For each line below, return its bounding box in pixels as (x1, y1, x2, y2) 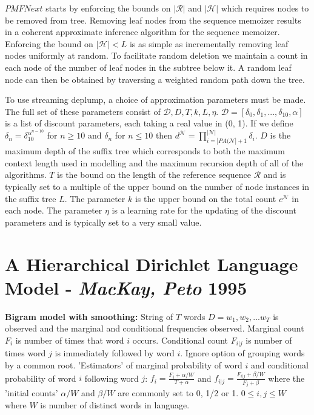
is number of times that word (15, 333, 124, 346)
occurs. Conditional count (132, 333, 229, 346)
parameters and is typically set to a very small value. (5, 215, 202, 228)
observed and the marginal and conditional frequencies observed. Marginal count (5, 322, 304, 335)
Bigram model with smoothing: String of (5, 310, 173, 322)
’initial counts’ (5, 387, 58, 399)
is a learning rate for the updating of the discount (112, 204, 296, 217)
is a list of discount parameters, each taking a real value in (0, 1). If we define (5, 117, 293, 129)
